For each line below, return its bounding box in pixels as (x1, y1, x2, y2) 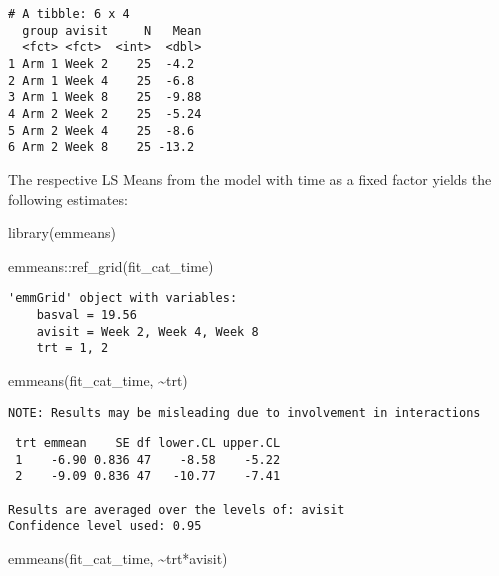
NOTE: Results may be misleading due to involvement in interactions (8, 405, 481, 420)
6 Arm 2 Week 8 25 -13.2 (8, 140, 195, 155)
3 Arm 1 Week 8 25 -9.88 (8, 90, 202, 105)
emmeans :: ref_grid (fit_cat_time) (8, 255, 214, 276)
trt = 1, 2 (36, 341, 109, 356)
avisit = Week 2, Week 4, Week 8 (36, 324, 259, 339)
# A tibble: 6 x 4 (8, 7, 130, 21)
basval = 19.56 (36, 307, 137, 322)
